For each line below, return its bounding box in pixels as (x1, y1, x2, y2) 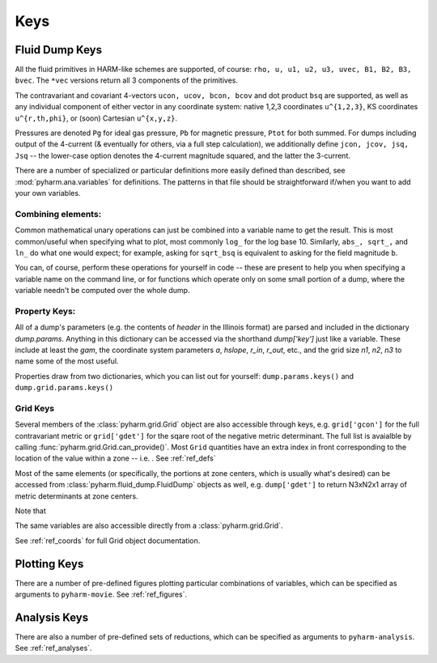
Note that (15, 506, 46, 516)
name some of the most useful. (15, 356, 119, 366)
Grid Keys (15, 402, 55, 414)
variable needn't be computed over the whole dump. (15, 286, 190, 295)
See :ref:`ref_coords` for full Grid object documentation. (15, 535, 201, 546)
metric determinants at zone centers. (15, 491, 138, 501)
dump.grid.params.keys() (15, 383, 113, 393)
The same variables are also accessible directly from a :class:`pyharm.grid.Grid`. (15, 521, 283, 530)
